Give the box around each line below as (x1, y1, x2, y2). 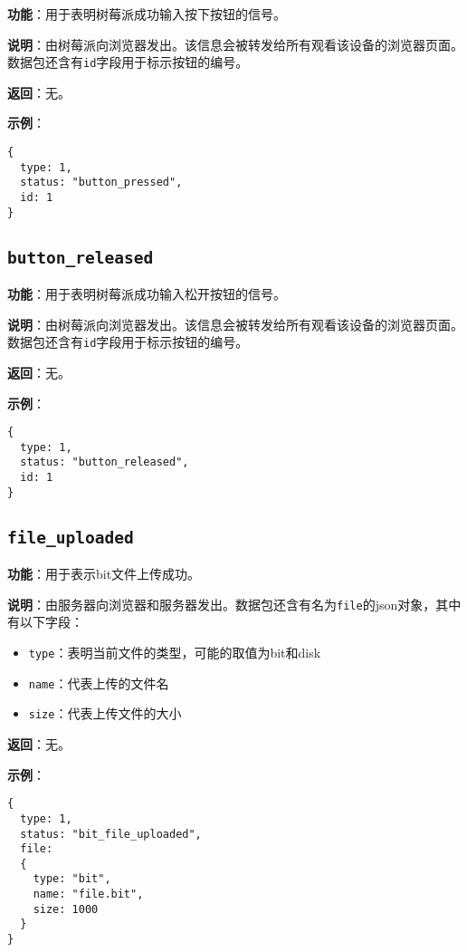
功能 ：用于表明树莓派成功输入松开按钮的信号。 (7, 284, 286, 303)
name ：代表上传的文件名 (28, 673, 169, 692)
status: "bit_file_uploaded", (20, 827, 202, 841)
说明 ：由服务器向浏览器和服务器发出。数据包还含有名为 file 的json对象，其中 (7, 594, 462, 613)
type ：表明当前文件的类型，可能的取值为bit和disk (28, 643, 321, 662)
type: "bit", (33, 872, 111, 886)
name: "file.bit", (33, 888, 144, 901)
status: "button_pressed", (20, 176, 183, 189)
